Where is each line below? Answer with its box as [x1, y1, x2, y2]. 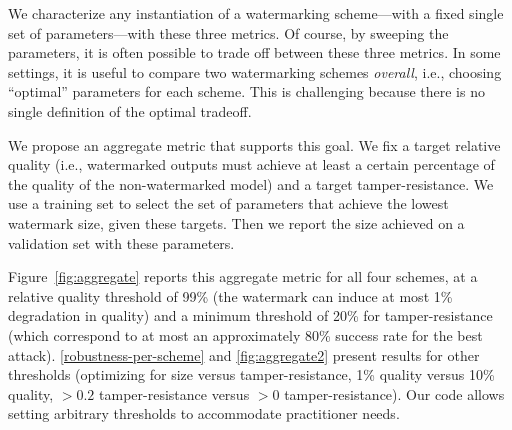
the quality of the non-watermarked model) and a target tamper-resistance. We [8, 173, 494, 194]
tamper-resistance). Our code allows [284, 383, 505, 404]
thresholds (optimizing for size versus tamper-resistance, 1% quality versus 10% [8, 364, 495, 385]
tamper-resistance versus [99, 383, 250, 404]
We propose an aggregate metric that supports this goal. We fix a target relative [8, 134, 501, 155]
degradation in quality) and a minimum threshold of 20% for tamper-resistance [8, 305, 493, 326]
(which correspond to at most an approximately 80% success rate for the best [8, 324, 483, 345]
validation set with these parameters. [8, 232, 235, 253]
